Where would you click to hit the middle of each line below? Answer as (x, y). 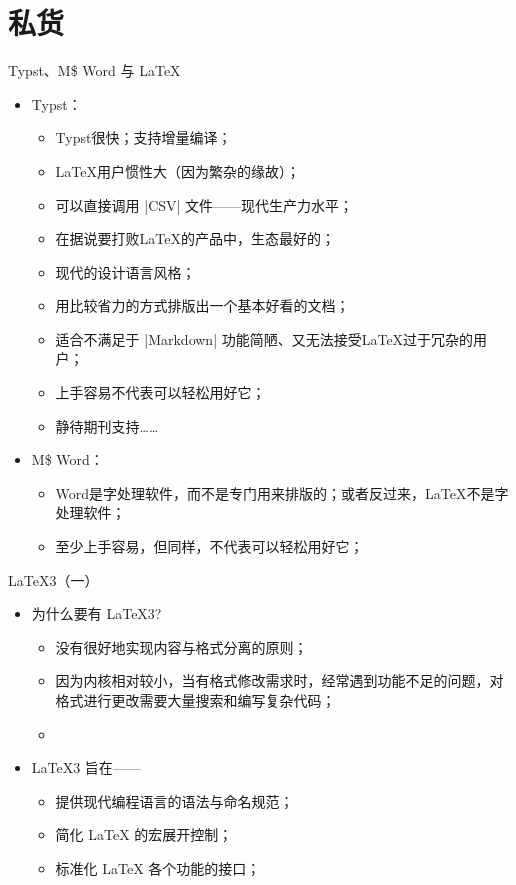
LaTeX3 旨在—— (86, 767)
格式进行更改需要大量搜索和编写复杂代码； (195, 700)
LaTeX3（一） (53, 579)
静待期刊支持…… (107, 425)
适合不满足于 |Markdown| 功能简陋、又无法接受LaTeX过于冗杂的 (264, 338)
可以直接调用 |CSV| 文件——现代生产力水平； (204, 204)
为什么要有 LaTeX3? (96, 613)
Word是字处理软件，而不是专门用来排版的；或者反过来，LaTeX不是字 (282, 492)
